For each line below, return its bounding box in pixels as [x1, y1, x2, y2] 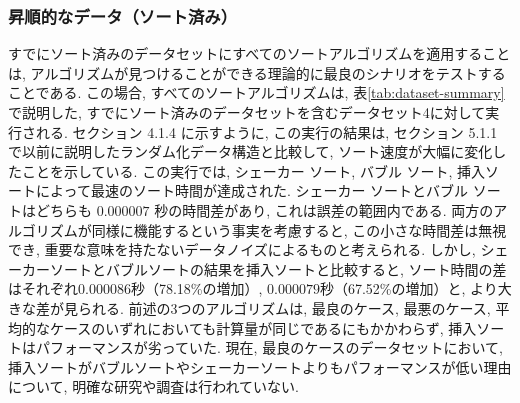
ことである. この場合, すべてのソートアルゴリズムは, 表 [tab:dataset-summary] [8, 82, 505, 103]
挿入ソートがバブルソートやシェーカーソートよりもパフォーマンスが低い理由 [8, 356, 512, 377]
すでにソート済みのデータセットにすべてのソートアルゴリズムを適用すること [8, 43, 511, 64]
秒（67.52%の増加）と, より [319, 278, 498, 299]
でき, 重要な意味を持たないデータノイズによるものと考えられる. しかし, [8, 239, 476, 260]
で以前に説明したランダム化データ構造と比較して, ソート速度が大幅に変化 [8, 141, 493, 162]
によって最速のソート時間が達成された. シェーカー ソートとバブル [35, 180, 469, 201]
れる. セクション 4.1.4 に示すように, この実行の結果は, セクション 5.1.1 [35, 121, 498, 142]
